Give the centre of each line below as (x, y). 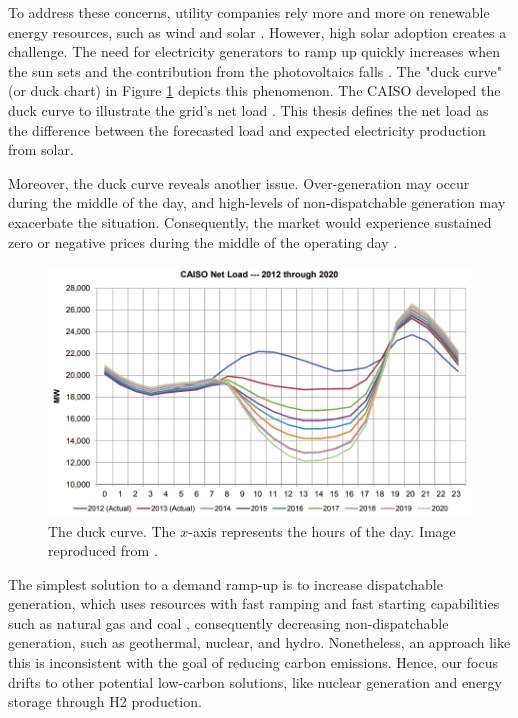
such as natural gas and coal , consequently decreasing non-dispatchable (228, 622)
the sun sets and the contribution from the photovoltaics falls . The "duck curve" (255, 70)
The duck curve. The (112, 530)
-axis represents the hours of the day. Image (322, 530)
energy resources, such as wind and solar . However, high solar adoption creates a (257, 31)
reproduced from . (103, 550)
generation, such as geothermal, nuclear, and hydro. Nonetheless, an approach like (259, 642)
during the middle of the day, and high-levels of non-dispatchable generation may (257, 202)
